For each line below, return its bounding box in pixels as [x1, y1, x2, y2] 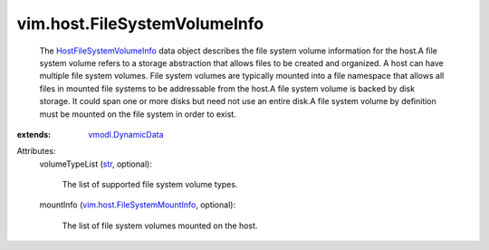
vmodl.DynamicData [88, 129, 164, 139]
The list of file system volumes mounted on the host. [62, 220, 258, 231]
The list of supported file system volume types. [62, 179, 238, 190]
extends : [16, 129, 52, 139]
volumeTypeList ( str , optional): [39, 159, 153, 169]
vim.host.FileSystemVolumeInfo [16, 14, 264, 34]
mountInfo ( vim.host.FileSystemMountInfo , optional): [39, 199, 235, 210]
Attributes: [16, 146, 56, 157]
